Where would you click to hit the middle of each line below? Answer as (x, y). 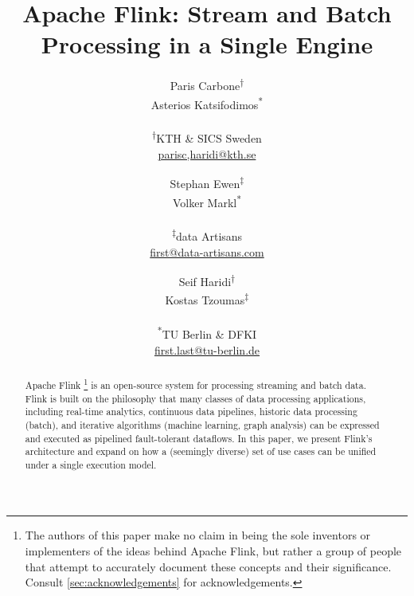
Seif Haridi (205, 281)
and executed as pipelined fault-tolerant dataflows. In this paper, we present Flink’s (199, 438)
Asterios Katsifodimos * (207, 103)
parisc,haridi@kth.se (207, 153)
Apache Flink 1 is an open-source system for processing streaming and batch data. (195, 383)
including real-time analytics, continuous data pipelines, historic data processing (191, 412)
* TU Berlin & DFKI (207, 333)
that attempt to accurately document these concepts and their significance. (208, 566)
